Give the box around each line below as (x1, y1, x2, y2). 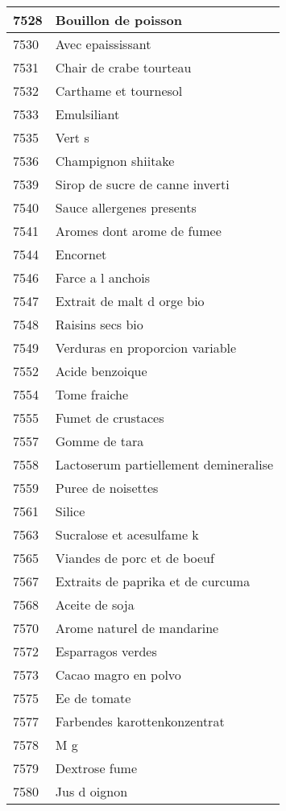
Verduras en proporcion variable (55, 338, 237, 357)
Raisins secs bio (55, 315, 143, 333)
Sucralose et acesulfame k (55, 525, 199, 544)
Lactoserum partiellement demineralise (55, 455, 274, 474)
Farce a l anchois (55, 268, 151, 287)
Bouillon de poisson (55, 10, 182, 29)
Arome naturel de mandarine (55, 619, 219, 637)
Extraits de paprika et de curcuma (55, 572, 251, 590)
